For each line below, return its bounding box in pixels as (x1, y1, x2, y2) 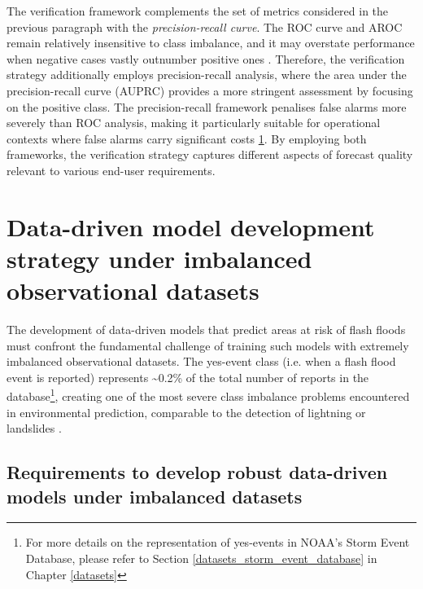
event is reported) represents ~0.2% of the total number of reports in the (7, 368, 369, 385)
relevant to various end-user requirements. (7, 161, 216, 178)
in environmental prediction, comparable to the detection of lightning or (7, 403, 366, 420)
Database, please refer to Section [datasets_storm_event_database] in (25, 550, 377, 567)
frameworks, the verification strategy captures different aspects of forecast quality (7, 146, 413, 163)
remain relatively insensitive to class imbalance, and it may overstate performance (7, 34, 415, 51)
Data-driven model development (7, 209, 375, 243)
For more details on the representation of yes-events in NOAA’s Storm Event (25, 534, 410, 551)
